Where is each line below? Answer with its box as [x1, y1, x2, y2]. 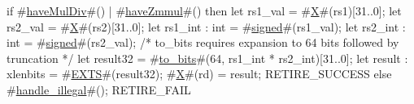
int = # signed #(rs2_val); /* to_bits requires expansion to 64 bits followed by [7, 34, 399, 51]
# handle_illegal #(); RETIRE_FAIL [7, 81, 191, 98]
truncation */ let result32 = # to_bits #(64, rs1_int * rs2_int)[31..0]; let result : [7, 49, 408, 66]
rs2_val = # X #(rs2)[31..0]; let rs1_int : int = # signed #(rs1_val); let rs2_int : [7, 18, 406, 35]
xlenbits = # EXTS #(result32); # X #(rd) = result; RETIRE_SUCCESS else [7, 65, 392, 82]
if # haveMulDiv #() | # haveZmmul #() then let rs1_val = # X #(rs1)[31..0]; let [7, 2, 402, 19]
